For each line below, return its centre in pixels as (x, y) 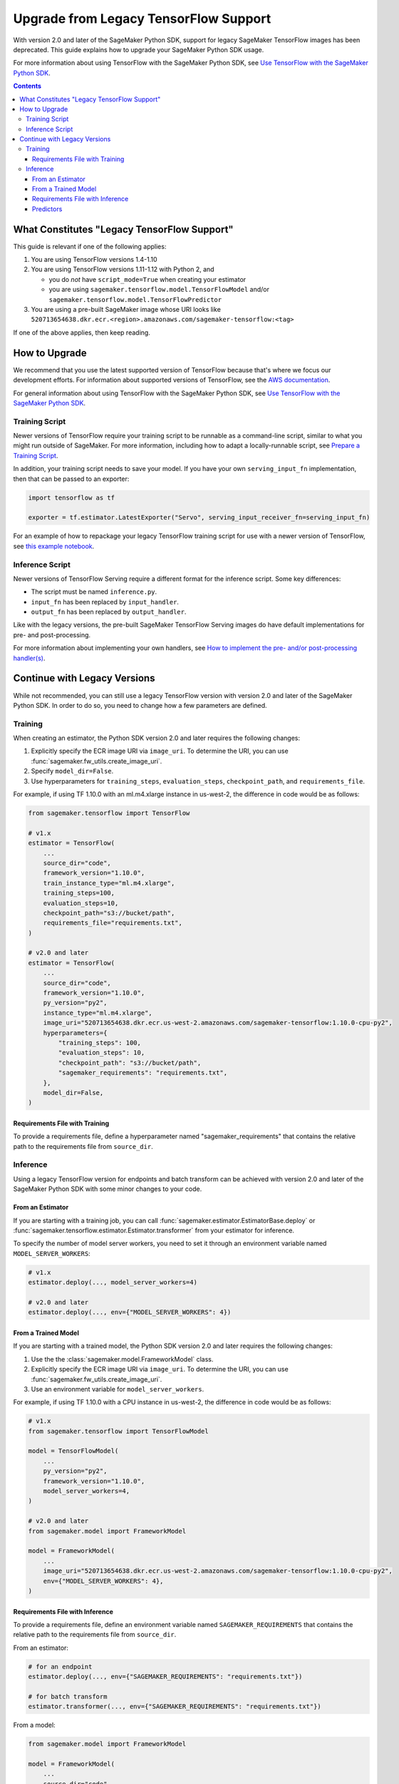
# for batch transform (68, 1696)
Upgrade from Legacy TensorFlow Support (142, 19)
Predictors (47, 209)
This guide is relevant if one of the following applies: (90, 246)
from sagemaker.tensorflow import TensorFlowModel (119, 1431)
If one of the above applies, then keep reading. (82, 333)
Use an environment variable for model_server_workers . (118, 1389)
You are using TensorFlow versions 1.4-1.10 (94, 260)
